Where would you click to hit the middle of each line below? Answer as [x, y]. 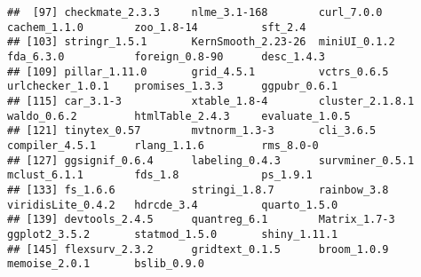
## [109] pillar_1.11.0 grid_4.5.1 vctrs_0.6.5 [198, 71]
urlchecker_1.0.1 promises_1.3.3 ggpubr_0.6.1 [173, 87]
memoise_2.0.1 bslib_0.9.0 [106, 264]
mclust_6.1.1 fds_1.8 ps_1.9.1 [160, 175]
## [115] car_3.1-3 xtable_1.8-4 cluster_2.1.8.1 [211, 101]
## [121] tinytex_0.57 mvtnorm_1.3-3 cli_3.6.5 [192, 131]
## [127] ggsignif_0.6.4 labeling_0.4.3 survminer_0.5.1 [211, 160]
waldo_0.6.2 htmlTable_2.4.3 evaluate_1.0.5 [179, 116]
